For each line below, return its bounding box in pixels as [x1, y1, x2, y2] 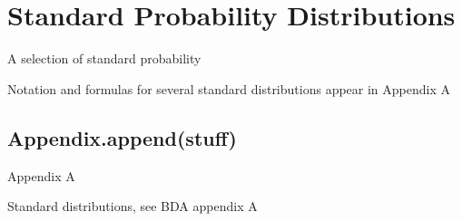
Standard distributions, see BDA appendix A [7, 197, 258, 216]
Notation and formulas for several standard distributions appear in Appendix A [7, 79, 450, 98]
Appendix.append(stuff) [7, 123, 237, 151]
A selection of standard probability [7, 49, 202, 68]
